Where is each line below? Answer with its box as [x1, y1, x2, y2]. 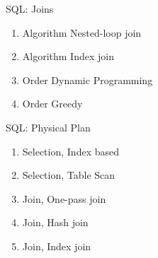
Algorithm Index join [22, 49, 114, 64]
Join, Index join [22, 238, 91, 253]
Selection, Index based [22, 143, 119, 158]
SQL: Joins [6, 1, 54, 16]
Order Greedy [22, 96, 83, 111]
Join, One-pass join [22, 191, 106, 206]
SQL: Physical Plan [6, 119, 91, 134]
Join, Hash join [22, 215, 89, 230]
